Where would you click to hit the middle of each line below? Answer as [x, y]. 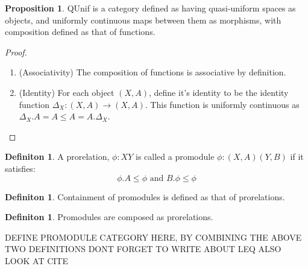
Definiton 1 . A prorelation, [57, 157]
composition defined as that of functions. [80, 32]
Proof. [16, 52]
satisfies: [20, 168]
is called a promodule [175, 157]
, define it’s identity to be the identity [219, 92]
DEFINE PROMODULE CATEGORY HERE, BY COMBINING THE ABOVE [153, 237]
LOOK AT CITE [36, 260]
